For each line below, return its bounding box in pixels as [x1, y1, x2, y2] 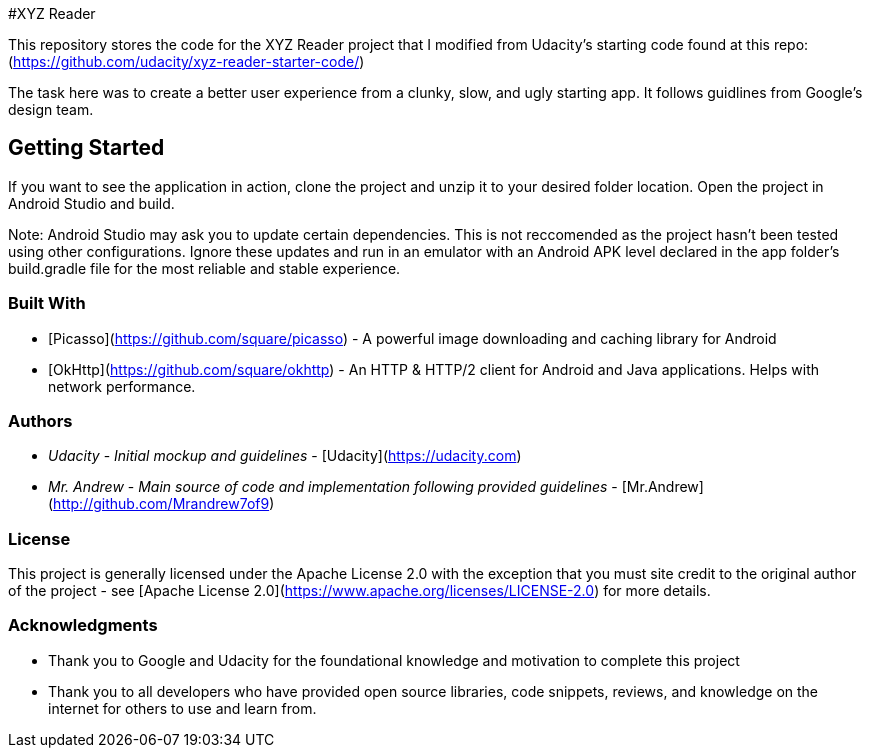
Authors [8, 410, 73, 431]
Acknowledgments [8, 615, 158, 636]
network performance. [48, 377, 196, 395]
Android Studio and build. [8, 194, 175, 212]
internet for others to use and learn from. [48, 699, 317, 717]
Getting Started [8, 135, 165, 161]
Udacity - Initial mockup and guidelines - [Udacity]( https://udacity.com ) [48, 447, 522, 465]
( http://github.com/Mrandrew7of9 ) [48, 495, 275, 513]
